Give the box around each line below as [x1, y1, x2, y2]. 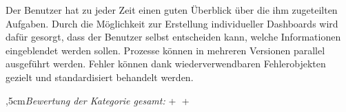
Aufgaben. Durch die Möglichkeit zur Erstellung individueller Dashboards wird [6, 16, 338, 30]
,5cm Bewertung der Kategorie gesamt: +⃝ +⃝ [6, 93, 192, 107]
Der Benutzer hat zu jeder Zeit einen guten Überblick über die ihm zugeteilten [6, 3, 338, 16]
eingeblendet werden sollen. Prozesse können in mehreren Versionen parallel [6, 43, 325, 57]
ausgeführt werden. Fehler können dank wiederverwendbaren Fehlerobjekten [6, 56, 326, 71]
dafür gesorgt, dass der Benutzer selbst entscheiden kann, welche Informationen [6, 30, 341, 44]
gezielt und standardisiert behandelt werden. [6, 69, 194, 84]
